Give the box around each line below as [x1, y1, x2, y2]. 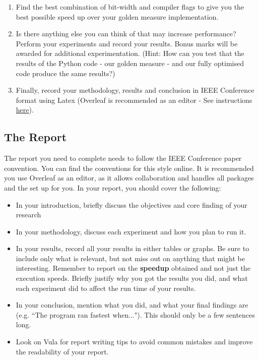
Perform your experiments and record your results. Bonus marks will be [16, 38, 238, 48]
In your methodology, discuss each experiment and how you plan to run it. [16, 226, 246, 236]
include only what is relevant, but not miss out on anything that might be [16, 253, 245, 263]
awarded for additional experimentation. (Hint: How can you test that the [16, 48, 244, 58]
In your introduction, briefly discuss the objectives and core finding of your [16, 199, 247, 210]
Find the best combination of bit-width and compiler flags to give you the [16, 2, 244, 12]
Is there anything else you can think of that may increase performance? [16, 28, 236, 39]
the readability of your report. [16, 346, 109, 356]
